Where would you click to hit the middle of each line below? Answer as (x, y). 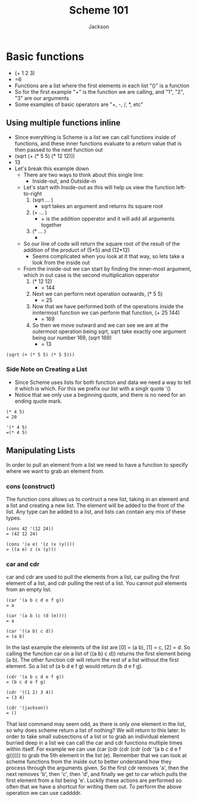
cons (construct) (31, 486)
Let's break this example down (52, 168)
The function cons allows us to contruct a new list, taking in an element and (98, 499)
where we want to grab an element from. (55, 471)
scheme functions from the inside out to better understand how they (89, 762)
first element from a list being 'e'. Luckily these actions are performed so (94, 780)
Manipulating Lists (41, 451)
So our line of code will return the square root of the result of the (102, 244)
